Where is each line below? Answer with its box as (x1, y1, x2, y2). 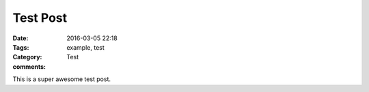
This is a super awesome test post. (12, 75, 111, 83)
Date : (12, 34, 29, 42)
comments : (12, 62, 46, 71)
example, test (66, 43, 105, 51)
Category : (12, 53, 42, 61)
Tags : (12, 43, 29, 51)
